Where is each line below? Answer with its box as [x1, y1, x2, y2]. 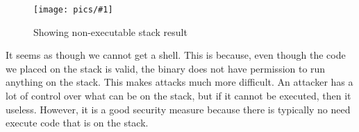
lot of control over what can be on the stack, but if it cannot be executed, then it [6, 88, 351, 103]
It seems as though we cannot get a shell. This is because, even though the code [6, 48, 346, 62]
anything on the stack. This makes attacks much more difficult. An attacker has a [6, 75, 353, 89]
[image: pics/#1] [33, 5, 113, 15]
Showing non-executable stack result [33, 24, 187, 39]
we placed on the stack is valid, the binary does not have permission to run [6, 61, 326, 75]
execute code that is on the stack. [6, 115, 149, 130]
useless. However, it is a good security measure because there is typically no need [6, 102, 351, 116]
